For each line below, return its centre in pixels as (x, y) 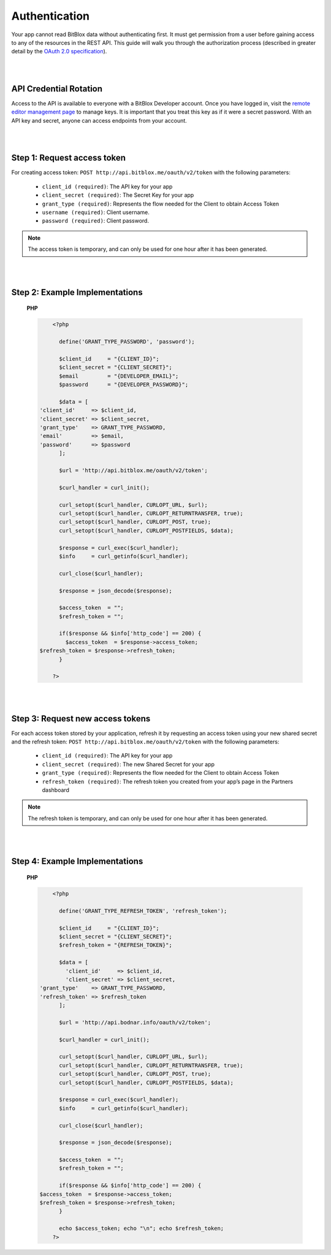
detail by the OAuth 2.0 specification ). (59, 52)
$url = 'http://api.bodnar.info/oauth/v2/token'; (135, 1022)
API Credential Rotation (57, 89)
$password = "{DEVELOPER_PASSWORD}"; (124, 385)
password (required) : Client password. (96, 221)
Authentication (51, 16)
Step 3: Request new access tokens (81, 719)
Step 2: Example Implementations (77, 292)
